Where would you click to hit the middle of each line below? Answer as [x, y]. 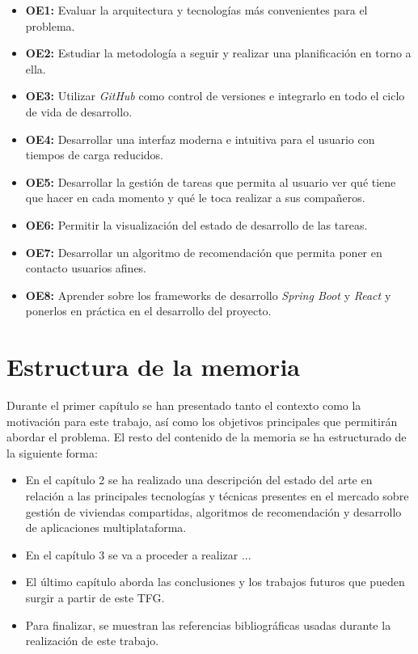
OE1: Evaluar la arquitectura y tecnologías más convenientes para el [196, 10]
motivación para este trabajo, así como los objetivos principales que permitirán [202, 421]
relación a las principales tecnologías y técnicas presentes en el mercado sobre [217, 496]
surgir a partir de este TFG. [95, 597]
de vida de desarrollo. [79, 111]
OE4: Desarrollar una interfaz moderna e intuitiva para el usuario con [200, 139]
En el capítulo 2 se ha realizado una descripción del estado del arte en [199, 480]
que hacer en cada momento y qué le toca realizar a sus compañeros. [195, 198]
